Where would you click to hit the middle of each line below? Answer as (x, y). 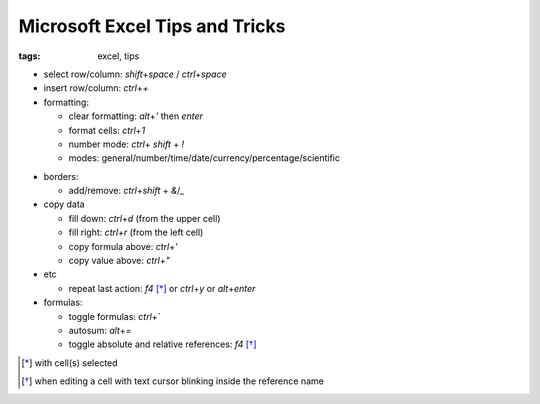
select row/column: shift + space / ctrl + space (135, 74)
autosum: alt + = (100, 330)
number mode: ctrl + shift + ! (126, 144)
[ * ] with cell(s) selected (70, 362)
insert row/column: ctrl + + (96, 88)
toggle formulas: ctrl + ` (114, 316)
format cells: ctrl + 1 (107, 130)
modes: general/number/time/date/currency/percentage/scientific (204, 158)
